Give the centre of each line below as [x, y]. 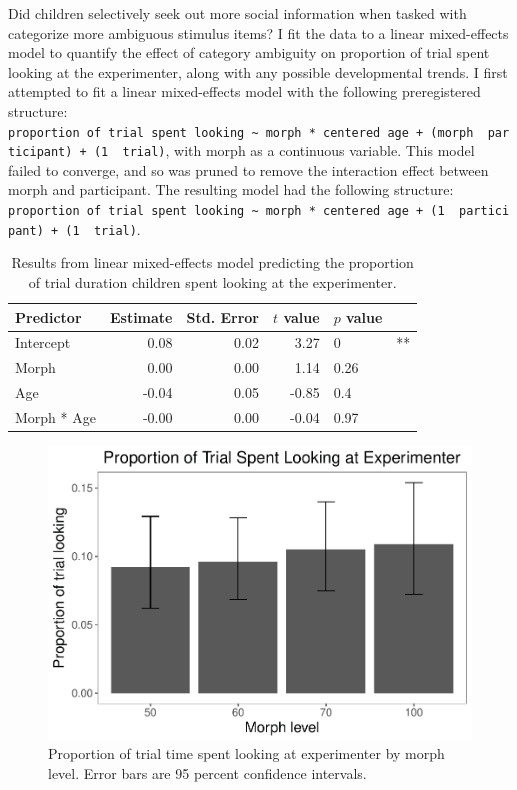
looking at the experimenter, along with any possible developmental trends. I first [258, 71]
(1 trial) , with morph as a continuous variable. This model [284, 150]
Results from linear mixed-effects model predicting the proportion [212, 262]
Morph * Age [55, 416]
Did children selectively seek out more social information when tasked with [237, 13]
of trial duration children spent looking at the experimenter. [212, 281]
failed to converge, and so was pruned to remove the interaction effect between [248, 169]
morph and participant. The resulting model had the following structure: [231, 189]
